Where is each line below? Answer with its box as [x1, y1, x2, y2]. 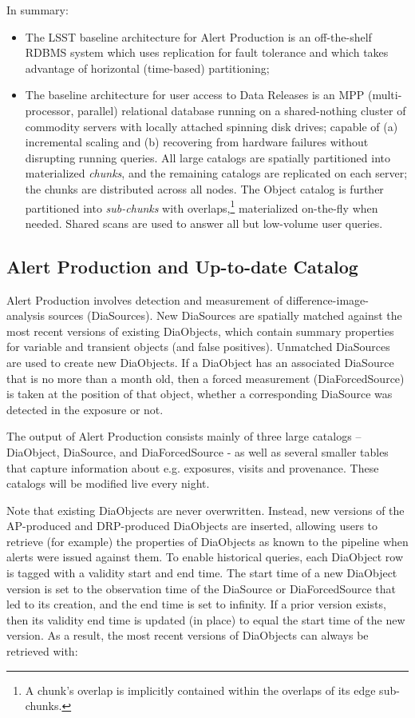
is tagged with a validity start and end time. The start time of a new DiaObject [6, 564, 397, 581]
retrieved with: [6, 643, 78, 660]
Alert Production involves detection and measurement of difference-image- [6, 291, 369, 308]
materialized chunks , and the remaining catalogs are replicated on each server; [25, 165, 408, 181]
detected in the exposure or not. [6, 401, 164, 417]
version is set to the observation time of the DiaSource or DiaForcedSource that [6, 580, 396, 596]
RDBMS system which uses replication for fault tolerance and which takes [25, 44, 389, 61]
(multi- [367, 86, 402, 103]
